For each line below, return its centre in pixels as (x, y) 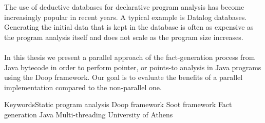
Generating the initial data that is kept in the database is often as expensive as (129, 27)
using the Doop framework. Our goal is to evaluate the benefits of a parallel (124, 77)
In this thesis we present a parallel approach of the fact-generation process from (130, 57)
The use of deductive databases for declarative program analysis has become (124, 7)
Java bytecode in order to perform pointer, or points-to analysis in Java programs (133, 67)
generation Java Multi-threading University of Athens (89, 114)
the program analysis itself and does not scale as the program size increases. (124, 37)
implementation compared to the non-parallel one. (83, 87)
